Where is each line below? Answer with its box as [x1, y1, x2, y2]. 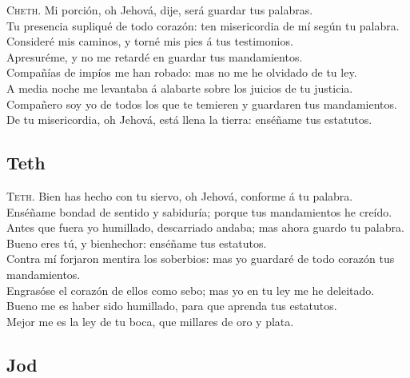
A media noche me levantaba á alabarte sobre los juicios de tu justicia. [6, 79, 353, 96]
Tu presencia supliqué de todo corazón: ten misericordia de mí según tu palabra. [6, 17, 400, 34]
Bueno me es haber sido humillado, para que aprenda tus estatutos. [6, 297, 337, 314]
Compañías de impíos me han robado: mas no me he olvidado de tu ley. [6, 64, 357, 81]
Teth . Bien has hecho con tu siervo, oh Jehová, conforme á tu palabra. [6, 187, 353, 204]
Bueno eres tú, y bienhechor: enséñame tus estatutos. [6, 234, 267, 251]
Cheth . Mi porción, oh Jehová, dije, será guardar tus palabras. [6, 2, 313, 18]
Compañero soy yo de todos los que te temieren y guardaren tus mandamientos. [6, 95, 397, 112]
